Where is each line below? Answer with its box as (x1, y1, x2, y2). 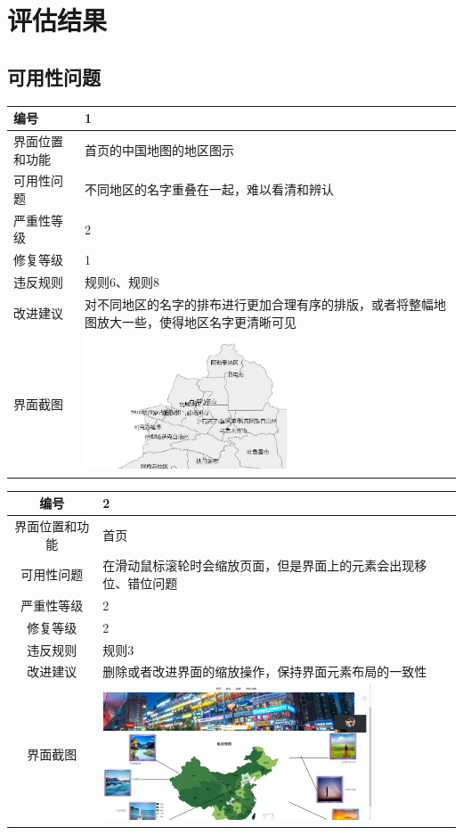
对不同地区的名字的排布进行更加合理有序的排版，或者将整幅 (85, 294, 435, 313)
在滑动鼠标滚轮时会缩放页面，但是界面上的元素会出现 (102, 556, 415, 575)
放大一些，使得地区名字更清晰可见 (97, 312, 297, 331)
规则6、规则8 (85, 273, 160, 291)
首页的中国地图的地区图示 (85, 140, 235, 159)
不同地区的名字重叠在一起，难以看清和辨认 (85, 180, 335, 199)
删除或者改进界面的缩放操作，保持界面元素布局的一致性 (102, 662, 427, 681)
